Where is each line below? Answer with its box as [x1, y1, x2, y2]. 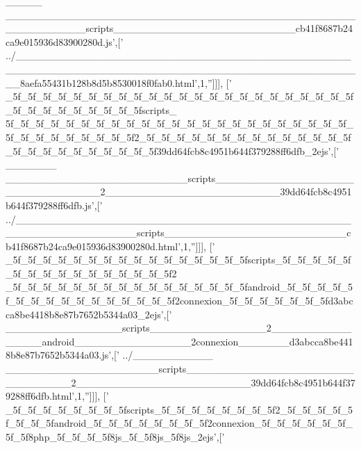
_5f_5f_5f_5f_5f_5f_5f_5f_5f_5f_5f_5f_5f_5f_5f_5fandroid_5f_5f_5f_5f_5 [6, 279, 353, 294]
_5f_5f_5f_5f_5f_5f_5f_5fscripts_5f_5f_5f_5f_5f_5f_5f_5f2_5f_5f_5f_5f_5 [6, 402, 353, 416]
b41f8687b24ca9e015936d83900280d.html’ [6, 238, 181, 253]
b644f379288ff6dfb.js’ [6, 197, 94, 212]
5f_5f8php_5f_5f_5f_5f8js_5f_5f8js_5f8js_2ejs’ [6, 430, 217, 443]
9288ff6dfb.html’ [6, 389, 75, 403]
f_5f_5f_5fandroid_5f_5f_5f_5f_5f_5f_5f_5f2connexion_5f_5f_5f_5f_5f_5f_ [6, 416, 353, 430]
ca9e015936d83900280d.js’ [6, 34, 115, 49]
